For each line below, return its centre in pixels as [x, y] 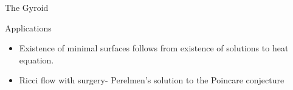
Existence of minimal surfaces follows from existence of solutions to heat [154, 48]
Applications [28, 27]
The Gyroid [27, 7]
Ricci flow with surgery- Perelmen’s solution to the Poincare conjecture [152, 80]
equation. [36, 59]
